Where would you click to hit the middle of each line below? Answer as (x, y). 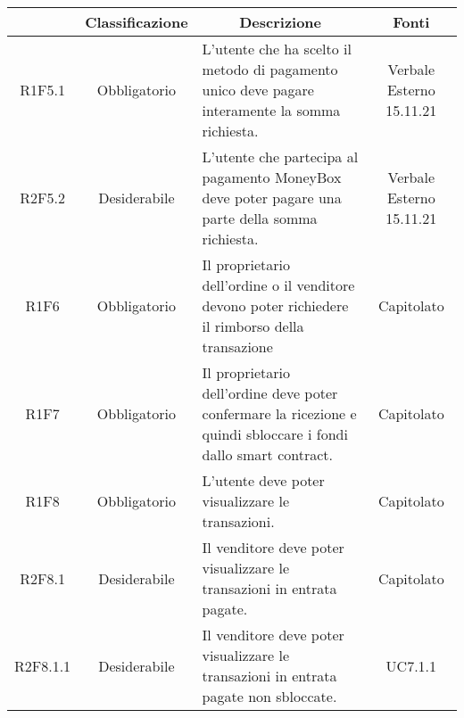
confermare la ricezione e (279, 413)
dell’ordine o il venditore (278, 285)
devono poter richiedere (275, 305)
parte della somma (260, 218)
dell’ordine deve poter (270, 393)
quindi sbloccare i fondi (275, 434)
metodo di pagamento (270, 69)
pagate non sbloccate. (269, 696)
